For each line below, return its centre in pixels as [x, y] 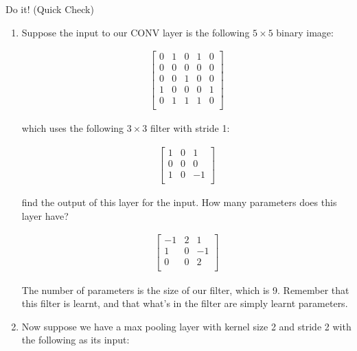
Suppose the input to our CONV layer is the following [136, 32]
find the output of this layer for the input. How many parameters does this [179, 202]
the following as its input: [76, 340]
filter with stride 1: [190, 128]
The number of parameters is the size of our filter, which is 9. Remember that [185, 290]
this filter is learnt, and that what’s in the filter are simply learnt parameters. [185, 303]
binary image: [305, 32]
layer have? [45, 215]
